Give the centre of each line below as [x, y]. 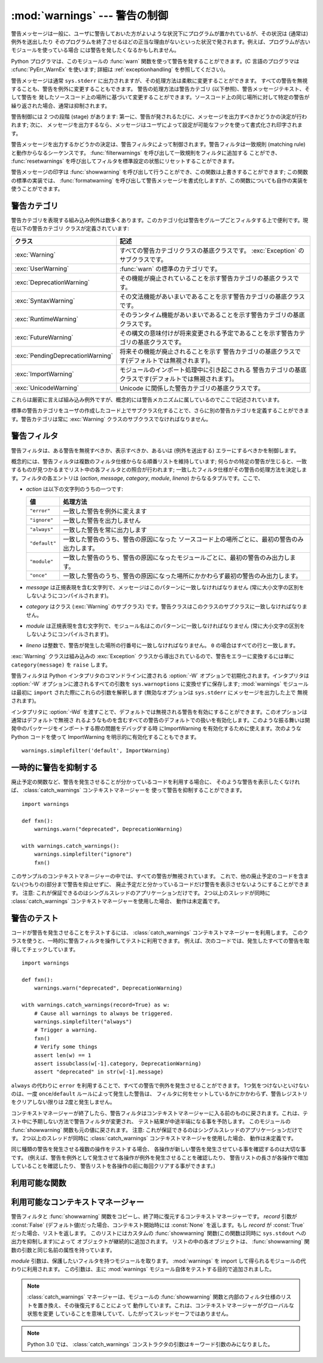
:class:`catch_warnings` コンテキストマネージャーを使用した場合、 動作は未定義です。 [117, 901]
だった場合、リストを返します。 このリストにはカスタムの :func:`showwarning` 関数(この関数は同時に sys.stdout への [159, 1233]
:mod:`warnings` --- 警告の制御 [90, 16]
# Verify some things [66, 1047]
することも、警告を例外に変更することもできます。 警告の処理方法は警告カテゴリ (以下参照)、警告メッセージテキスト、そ [161, 89]
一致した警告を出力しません [102, 521]
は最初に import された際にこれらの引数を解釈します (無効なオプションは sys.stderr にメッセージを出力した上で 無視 [159, 692]
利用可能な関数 [39, 1183]
